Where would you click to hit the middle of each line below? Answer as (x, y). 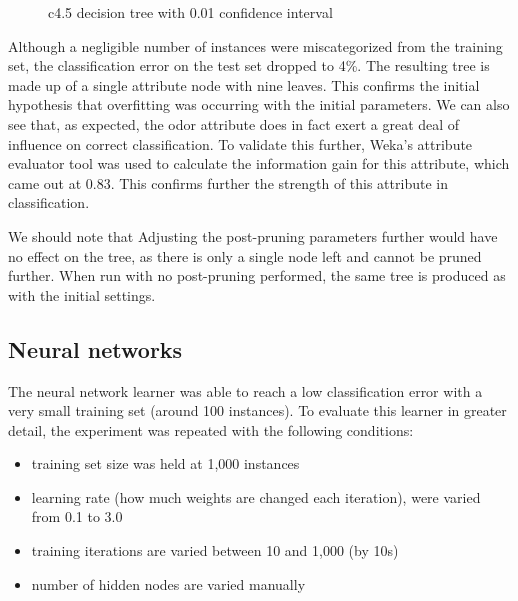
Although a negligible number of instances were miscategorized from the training (255, 45)
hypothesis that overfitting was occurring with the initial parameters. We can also (259, 104)
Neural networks (95, 348)
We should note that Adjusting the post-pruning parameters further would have (253, 235)
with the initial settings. (82, 294)
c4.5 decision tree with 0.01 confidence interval (190, 12)
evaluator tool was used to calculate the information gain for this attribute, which (259, 163)
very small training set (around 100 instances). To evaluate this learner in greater (257, 410)
